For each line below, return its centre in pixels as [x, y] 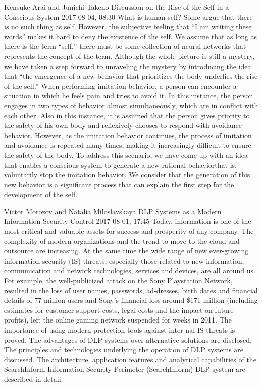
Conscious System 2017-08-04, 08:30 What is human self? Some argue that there [128, 16]
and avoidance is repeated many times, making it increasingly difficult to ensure [128, 145]
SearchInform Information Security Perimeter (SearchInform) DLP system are [125, 369]
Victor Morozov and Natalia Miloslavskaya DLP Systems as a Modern [113, 211]
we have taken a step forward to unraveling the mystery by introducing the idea [128, 66]
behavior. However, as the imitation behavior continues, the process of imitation [128, 135]
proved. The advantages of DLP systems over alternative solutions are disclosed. [128, 339]
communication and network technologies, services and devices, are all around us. [130, 270]
